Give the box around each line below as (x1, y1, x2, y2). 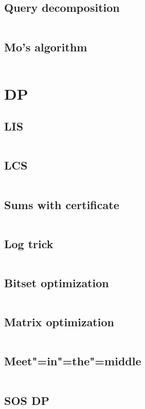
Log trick (4, 235, 53, 251)
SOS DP (4, 392, 50, 408)
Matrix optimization (4, 314, 114, 330)
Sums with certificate (4, 196, 119, 212)
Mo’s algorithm (4, 39, 87, 54)
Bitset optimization (4, 274, 109, 290)
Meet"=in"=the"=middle (4, 353, 141, 369)
